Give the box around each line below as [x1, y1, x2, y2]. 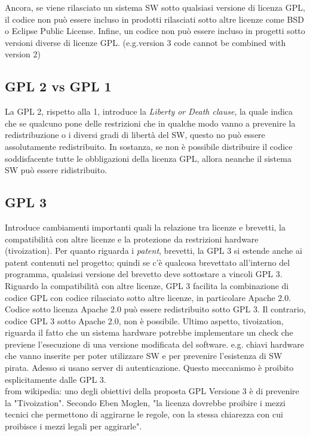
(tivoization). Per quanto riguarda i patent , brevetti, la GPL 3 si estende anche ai [5, 244, 302, 257]
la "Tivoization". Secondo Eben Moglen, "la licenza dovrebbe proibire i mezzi [5, 396, 286, 409]
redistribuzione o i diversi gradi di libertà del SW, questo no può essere [5, 128, 265, 141]
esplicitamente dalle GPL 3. [5, 373, 106, 385]
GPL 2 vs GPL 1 [5, 77, 112, 96]
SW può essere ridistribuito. [5, 164, 108, 176]
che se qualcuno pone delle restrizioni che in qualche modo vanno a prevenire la [5, 116, 296, 129]
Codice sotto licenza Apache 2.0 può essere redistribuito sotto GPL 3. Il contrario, [5, 303, 306, 315]
